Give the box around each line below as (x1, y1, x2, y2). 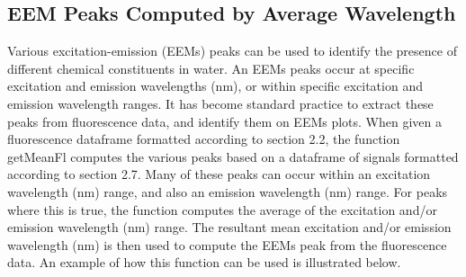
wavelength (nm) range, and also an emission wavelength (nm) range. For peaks (7, 182, 448, 201)
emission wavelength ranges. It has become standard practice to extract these (7, 94, 434, 112)
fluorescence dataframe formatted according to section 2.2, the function (7, 130, 400, 148)
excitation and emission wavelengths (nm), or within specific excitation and (7, 76, 423, 95)
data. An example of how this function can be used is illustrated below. (7, 253, 401, 272)
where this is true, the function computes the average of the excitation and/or (7, 200, 437, 219)
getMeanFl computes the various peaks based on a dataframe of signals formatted (7, 147, 459, 165)
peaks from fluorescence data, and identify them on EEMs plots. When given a (7, 112, 443, 130)
